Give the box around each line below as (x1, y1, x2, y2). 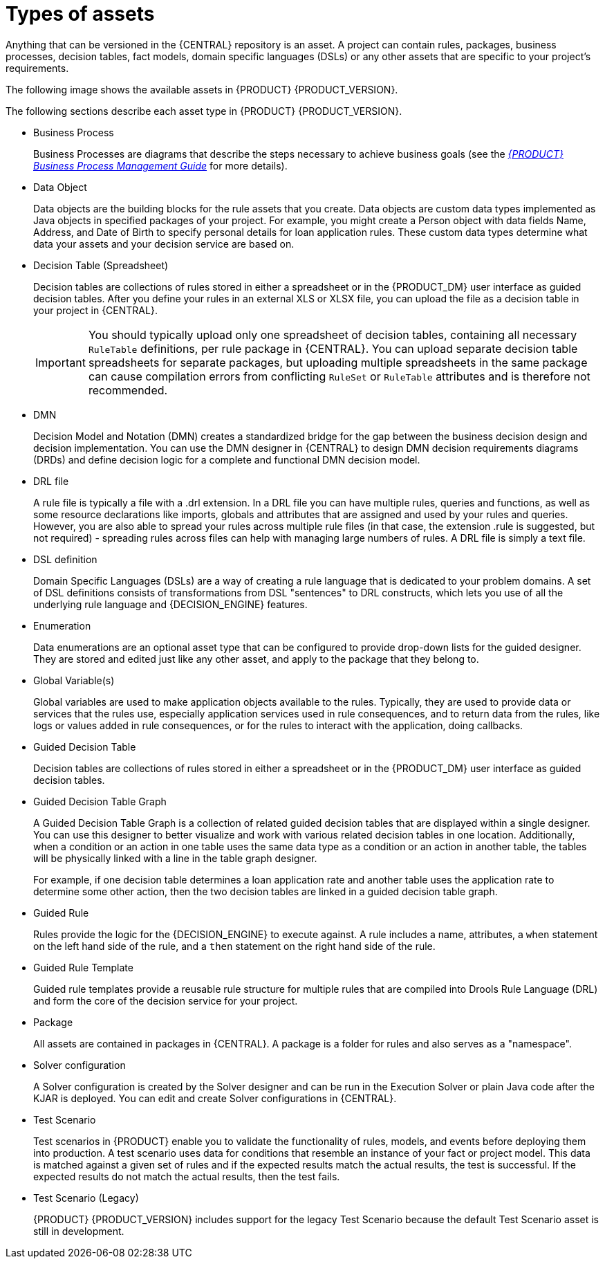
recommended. (88, 383, 168, 397)
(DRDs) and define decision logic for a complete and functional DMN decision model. (33, 453, 420, 466)
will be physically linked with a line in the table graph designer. (33, 852, 317, 864)
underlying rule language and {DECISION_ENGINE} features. (33, 598, 308, 610)
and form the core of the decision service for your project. (33, 994, 298, 1007)
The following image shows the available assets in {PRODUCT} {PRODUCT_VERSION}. (6, 83, 398, 95)
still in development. (33, 1225, 124, 1237)
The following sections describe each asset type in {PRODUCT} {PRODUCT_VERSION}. (6, 104, 402, 117)
